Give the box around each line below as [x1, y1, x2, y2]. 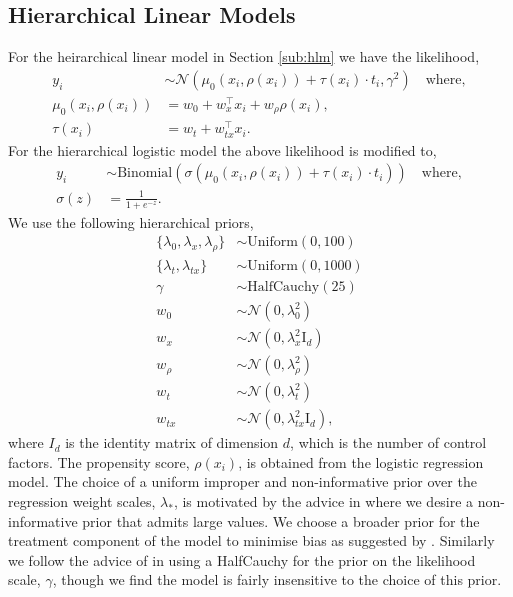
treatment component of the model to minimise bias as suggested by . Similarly [8, 530, 495, 551]
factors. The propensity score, [8, 451, 190, 472]
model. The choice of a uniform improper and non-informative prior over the [8, 471, 477, 492]
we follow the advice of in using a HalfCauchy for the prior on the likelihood [8, 549, 476, 570]
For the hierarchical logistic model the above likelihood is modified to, [8, 139, 437, 160]
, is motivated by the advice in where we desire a [173, 491, 474, 512]
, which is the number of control [290, 432, 487, 453]
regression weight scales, [8, 491, 156, 512]
